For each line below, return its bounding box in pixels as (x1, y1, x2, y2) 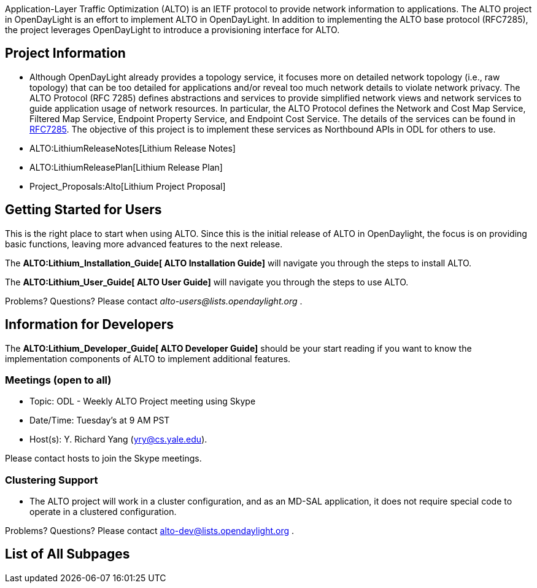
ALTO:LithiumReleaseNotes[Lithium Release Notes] (29, 142, 236, 153)
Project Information (5, 45, 126, 61)
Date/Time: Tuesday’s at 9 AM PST (29, 415, 170, 426)
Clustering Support (5, 473, 98, 486)
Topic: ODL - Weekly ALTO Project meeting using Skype (29, 396, 256, 407)
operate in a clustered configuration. (29, 506, 177, 517)
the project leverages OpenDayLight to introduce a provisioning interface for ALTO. (5, 25, 340, 35)
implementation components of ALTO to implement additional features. (5, 353, 291, 364)
